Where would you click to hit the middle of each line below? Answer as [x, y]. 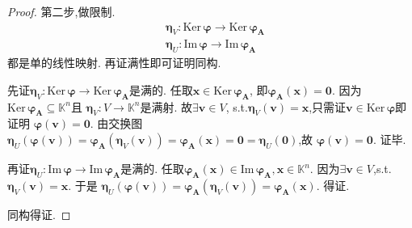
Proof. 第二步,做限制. [61, 11]
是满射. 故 [166, 106]
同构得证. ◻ [39, 214]
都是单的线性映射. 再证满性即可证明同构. [114, 63]
